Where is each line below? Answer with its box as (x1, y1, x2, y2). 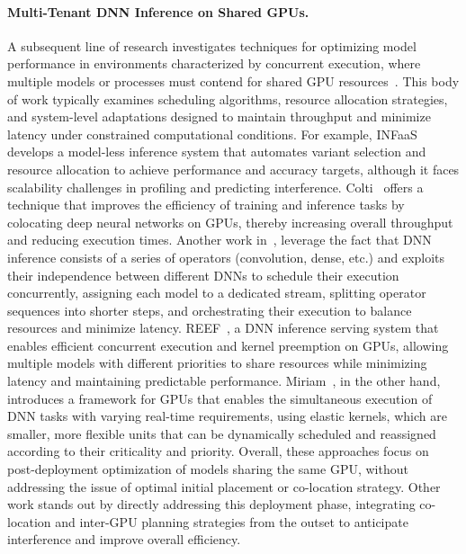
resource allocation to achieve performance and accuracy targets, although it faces (7, 159, 460, 178)
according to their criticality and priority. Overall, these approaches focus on (7, 442, 429, 460)
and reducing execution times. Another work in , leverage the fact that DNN (7, 230, 432, 249)
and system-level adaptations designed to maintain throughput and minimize (7, 107, 431, 126)
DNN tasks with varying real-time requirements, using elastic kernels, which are (7, 407, 447, 425)
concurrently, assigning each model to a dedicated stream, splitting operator (7, 283, 426, 302)
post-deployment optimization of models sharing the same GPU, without (7, 460, 408, 478)
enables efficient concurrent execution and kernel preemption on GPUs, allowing (7, 335, 449, 354)
